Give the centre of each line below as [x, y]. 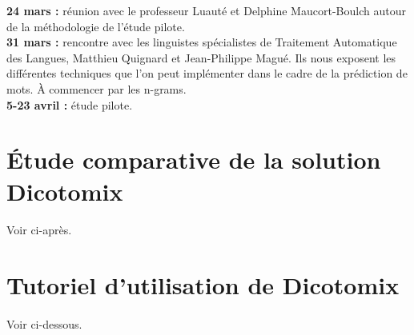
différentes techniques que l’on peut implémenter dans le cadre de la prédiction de [207, 73]
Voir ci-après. [39, 230]
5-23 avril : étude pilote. [70, 104]
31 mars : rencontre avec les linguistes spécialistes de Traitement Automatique [202, 42]
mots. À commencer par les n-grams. [96, 88]
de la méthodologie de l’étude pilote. [96, 26]
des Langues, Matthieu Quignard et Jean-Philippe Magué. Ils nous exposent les [201, 57]
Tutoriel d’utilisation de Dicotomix [203, 285]
